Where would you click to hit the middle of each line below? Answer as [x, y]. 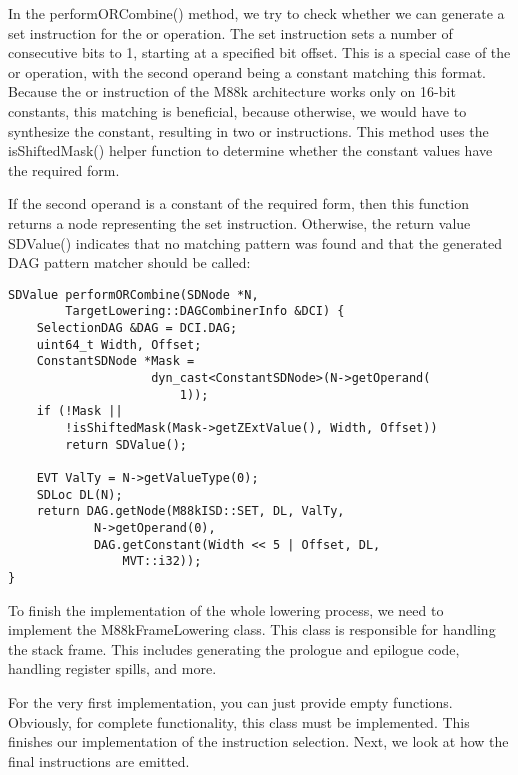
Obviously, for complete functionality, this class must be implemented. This [239, 721]
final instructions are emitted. [99, 760]
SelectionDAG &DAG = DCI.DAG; [137, 328]
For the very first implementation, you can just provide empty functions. [230, 701]
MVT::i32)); [162, 561]
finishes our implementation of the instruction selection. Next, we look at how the [258, 741]
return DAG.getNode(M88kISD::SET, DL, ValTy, [190, 511]
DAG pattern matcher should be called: [129, 262]
